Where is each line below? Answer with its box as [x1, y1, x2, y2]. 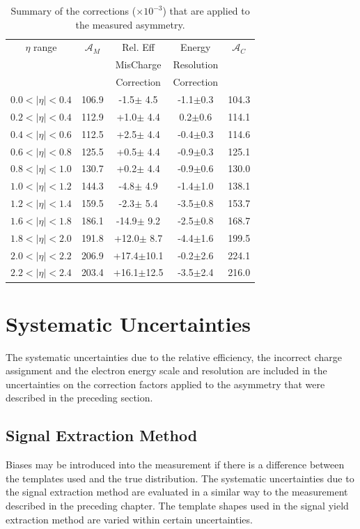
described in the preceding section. [6, 390, 153, 405]
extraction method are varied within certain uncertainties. [6, 512, 253, 526]
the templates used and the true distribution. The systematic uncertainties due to [6, 470, 354, 485]
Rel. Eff [122, 40, 155, 54]
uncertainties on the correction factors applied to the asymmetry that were [6, 376, 325, 391]
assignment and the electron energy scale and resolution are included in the [6, 363, 327, 378]
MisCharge [115, 57, 162, 72]
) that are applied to [162, 3, 250, 17]
